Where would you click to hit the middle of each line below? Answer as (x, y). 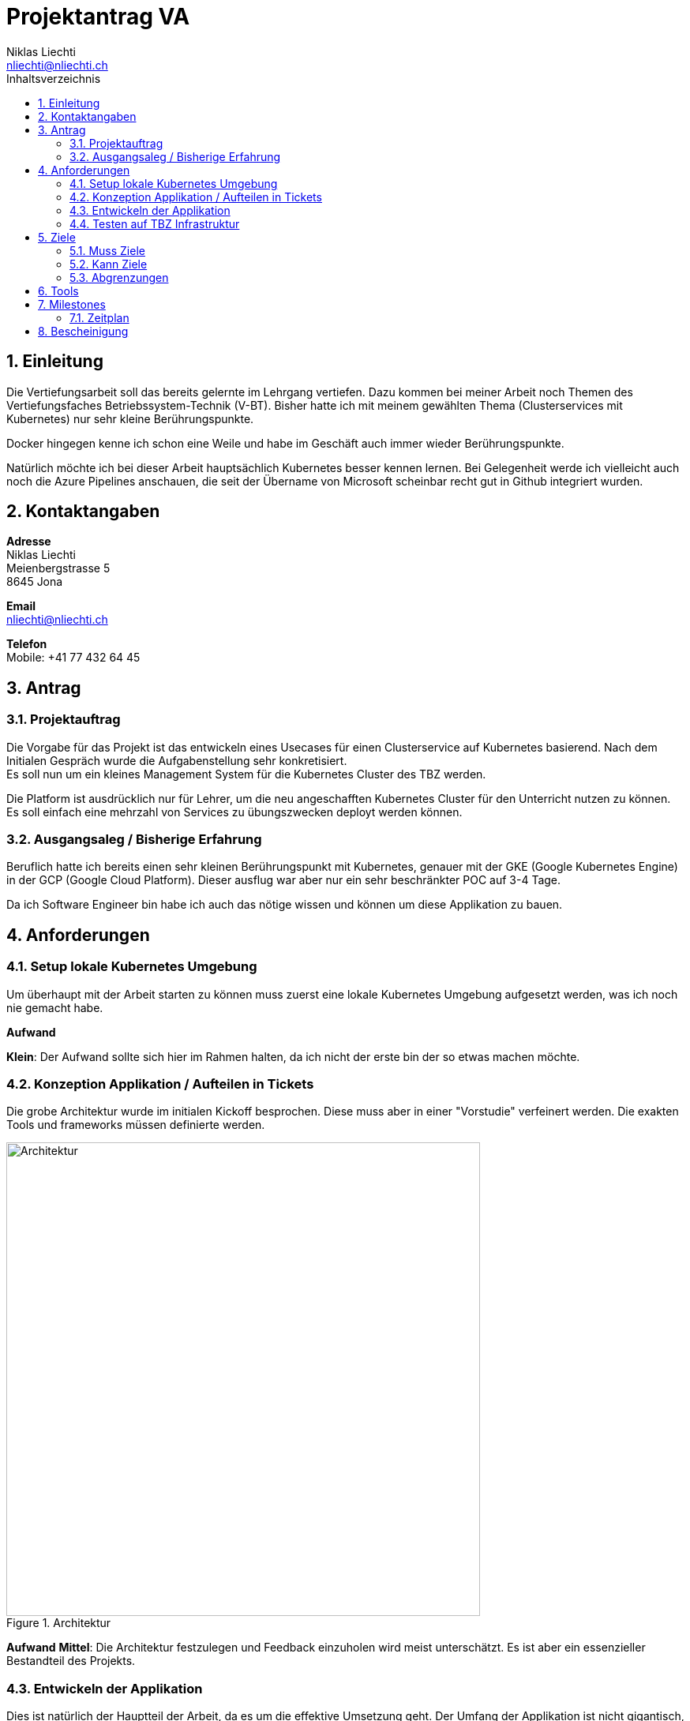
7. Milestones (72, 304)
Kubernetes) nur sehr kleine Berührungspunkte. (130, 418)
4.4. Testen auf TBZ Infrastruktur (155, 223)
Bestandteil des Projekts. (71, 1661)
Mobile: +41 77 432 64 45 (73, 658)
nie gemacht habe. (55, 1007)
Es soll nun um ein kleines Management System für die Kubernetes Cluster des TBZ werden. (246, 774)
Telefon (27, 644)
